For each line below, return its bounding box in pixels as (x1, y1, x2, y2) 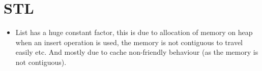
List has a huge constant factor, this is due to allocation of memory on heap (15, 27, 253, 38)
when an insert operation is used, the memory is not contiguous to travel (15, 37, 243, 47)
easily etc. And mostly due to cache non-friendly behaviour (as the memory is (15, 47, 258, 57)
